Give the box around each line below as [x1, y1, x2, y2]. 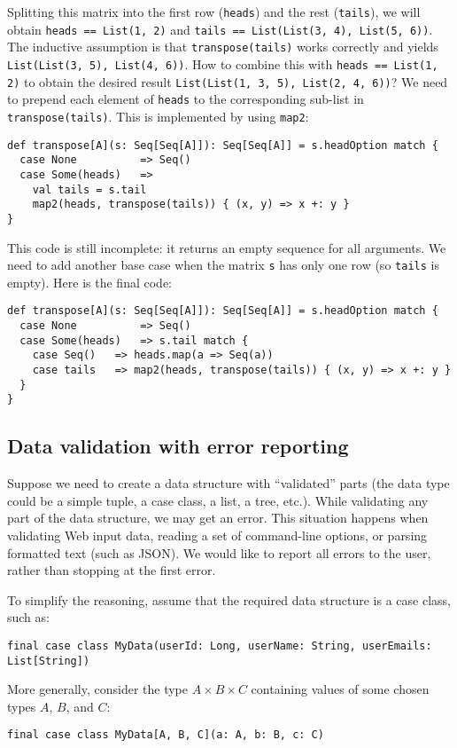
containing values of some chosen [251, 680, 430, 698]
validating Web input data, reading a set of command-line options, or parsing [7, 525, 428, 544]
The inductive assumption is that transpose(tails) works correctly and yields [7, 37, 438, 56]
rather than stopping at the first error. [7, 561, 216, 579]
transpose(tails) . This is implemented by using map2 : [7, 106, 309, 125]
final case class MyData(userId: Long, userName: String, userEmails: [7, 639, 432, 652]
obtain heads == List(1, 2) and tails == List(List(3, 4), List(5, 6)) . [7, 20, 433, 38]
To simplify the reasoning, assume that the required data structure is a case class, [7, 590, 451, 609]
